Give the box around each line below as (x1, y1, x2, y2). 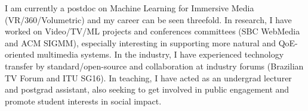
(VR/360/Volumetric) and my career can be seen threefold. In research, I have (5, 13, 292, 26)
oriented (5, 48, 35, 61)
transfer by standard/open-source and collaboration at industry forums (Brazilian (5, 59, 304, 72)
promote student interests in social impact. (5, 94, 162, 107)
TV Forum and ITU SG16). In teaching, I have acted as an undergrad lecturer (5, 71, 292, 84)
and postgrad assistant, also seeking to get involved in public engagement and (5, 83, 289, 96)
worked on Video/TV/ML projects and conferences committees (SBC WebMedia (5, 25, 300, 37)
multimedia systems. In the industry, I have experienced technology (37, 48, 284, 61)
